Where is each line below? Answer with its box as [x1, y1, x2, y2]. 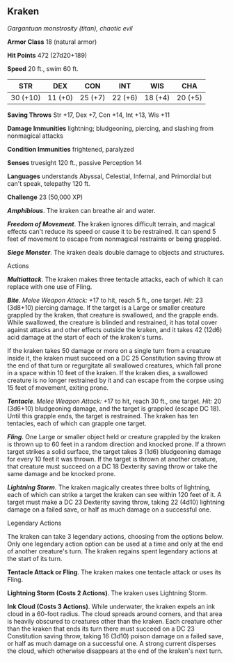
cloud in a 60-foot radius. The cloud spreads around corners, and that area [7, 609, 223, 618]
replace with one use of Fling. [7, 282, 93, 291]
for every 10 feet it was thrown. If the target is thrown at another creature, [7, 455, 218, 463]
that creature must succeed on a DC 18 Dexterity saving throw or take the [7, 462, 218, 471]
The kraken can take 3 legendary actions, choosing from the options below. [7, 532, 224, 540]
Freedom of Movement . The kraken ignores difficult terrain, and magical [7, 219, 216, 228]
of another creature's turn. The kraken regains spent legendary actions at [7, 546, 218, 555]
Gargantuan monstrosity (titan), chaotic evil [7, 24, 134, 32]
